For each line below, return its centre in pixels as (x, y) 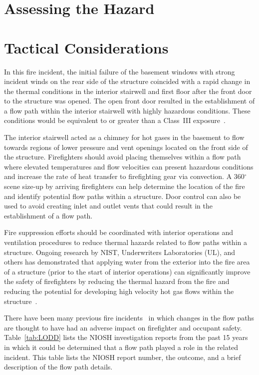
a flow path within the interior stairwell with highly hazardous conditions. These (127, 110)
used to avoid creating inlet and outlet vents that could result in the (108, 206)
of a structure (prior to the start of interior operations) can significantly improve (127, 271)
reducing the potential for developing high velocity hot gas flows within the (119, 291)
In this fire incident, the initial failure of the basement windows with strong (120, 71)
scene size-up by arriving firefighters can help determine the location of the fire (125, 186)
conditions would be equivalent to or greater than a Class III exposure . (115, 120)
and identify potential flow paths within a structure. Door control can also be (123, 196)
